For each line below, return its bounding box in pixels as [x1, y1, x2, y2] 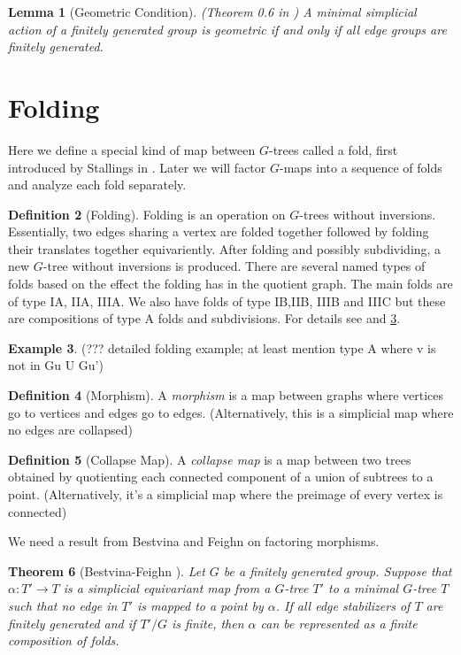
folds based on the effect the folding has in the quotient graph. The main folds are [8, 274, 453, 293]
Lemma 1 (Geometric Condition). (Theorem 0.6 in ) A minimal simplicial [8, 3, 417, 20]
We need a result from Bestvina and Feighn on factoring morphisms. [8, 532, 380, 551]
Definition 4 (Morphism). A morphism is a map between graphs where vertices [8, 386, 444, 405]
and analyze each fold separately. [8, 175, 187, 194]
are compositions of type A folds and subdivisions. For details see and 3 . [8, 309, 401, 327]
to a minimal [328, 579, 399, 597]
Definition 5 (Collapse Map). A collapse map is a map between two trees [8, 450, 411, 468]
